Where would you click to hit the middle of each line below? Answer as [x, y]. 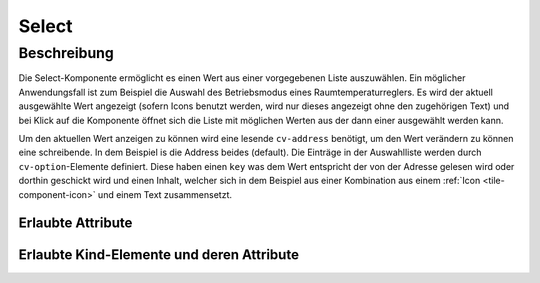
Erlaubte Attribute [75, 223]
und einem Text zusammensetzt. [165, 194]
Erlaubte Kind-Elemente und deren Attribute [159, 255]
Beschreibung [66, 53]
